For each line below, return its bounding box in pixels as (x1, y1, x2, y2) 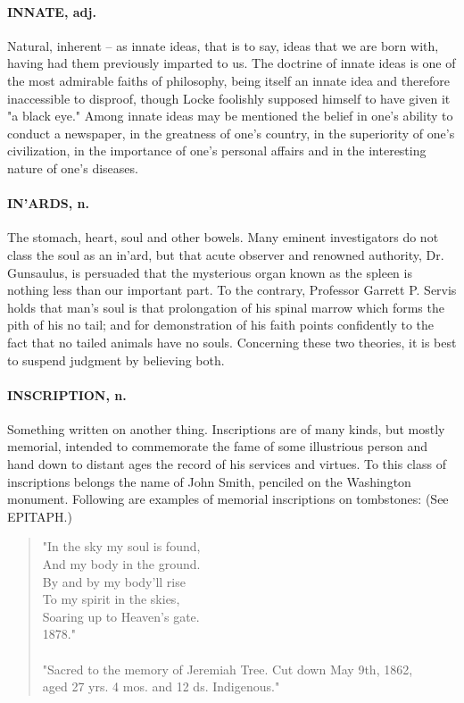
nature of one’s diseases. (7, 158, 138, 177)
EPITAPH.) (7, 506, 72, 525)
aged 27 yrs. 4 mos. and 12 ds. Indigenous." (42, 677, 280, 696)
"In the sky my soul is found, (42, 537, 201, 556)
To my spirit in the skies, (42, 590, 180, 608)
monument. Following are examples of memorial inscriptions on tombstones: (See (7, 490, 449, 508)
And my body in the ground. (42, 555, 201, 573)
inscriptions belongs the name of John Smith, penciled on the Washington (7, 472, 411, 490)
